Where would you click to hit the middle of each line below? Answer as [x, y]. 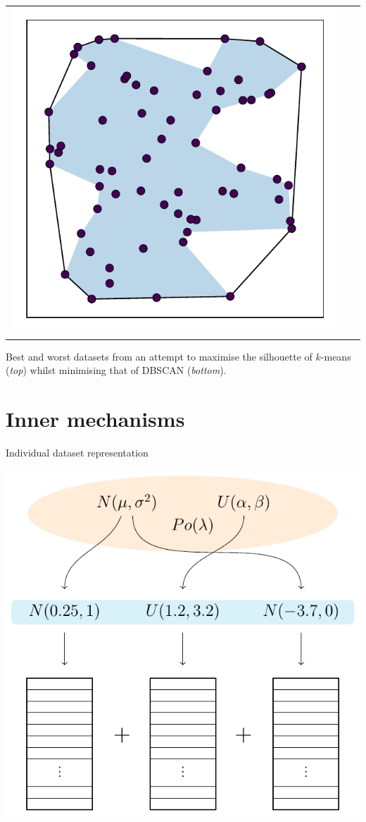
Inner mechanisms [95, 419]
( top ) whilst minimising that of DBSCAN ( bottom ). [116, 370]
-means [336, 356]
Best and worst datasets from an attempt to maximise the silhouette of [159, 356]
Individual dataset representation [77, 453]
